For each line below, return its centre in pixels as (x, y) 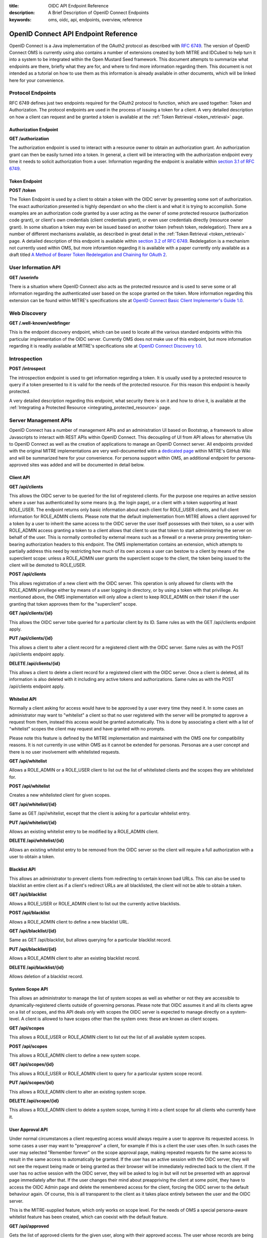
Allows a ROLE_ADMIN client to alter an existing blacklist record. (75, 958)
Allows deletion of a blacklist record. (46, 976)
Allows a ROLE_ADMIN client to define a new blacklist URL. (69, 922)
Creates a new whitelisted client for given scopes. (60, 795)
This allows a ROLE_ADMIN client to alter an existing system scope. (78, 1091)
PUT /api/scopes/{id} (32, 1083)
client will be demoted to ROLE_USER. (47, 565)
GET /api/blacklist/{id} (33, 930)
